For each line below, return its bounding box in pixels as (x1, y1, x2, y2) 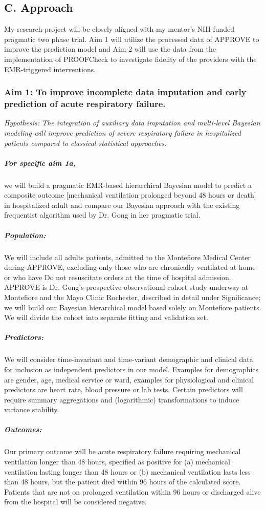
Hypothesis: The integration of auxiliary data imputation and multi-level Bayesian (4, 117, 260, 128)
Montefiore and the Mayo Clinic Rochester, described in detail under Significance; (4, 291, 261, 302)
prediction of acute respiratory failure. (4, 97, 166, 110)
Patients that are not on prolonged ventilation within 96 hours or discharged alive (4, 486, 261, 497)
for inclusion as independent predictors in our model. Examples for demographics (4, 364, 259, 374)
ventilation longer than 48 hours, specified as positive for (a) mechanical (4, 456, 230, 467)
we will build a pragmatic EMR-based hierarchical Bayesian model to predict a (4, 179, 252, 190)
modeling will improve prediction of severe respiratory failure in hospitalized (4, 127, 241, 138)
